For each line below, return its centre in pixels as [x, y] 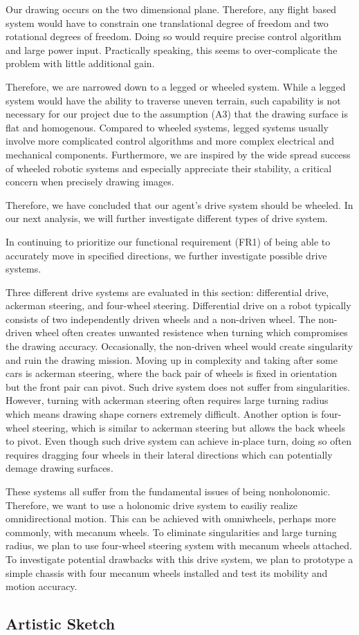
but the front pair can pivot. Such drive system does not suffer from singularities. [178, 386]
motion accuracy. [42, 586]
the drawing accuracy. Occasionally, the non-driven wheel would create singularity [179, 346]
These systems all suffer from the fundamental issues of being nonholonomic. [168, 491]
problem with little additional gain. [80, 63]
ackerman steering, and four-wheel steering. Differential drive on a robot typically [178, 305]
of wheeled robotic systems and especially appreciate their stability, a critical [169, 168]
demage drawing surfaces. [59, 468]
